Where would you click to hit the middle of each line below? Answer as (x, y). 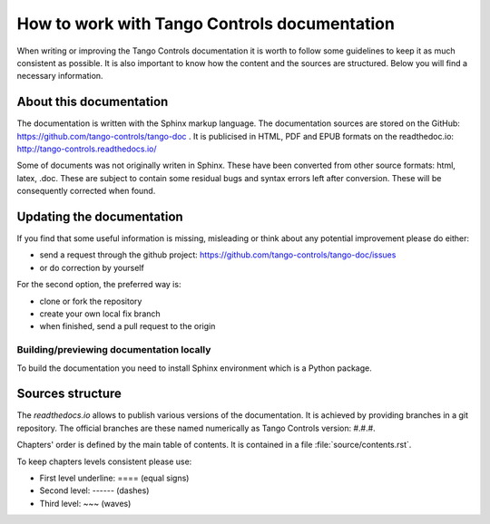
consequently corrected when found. (86, 191)
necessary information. (60, 76)
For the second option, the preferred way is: (99, 285)
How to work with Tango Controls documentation (206, 24)
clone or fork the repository (91, 301)
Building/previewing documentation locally (114, 350)
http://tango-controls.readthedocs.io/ (87, 149)
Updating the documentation (100, 217)
